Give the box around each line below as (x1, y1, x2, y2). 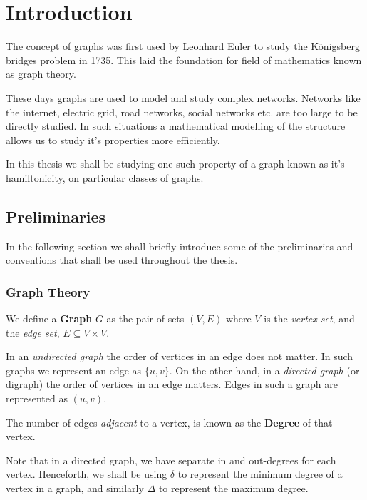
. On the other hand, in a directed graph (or (169, 362, 360, 377)
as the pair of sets (106, 311, 185, 326)
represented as (6, 391, 68, 406)
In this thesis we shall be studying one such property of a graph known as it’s (6, 156, 345, 171)
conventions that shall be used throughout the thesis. (6, 252, 238, 267)
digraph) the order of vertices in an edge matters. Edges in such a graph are (6, 377, 338, 392)
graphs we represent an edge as (6, 362, 142, 377)
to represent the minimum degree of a (177, 466, 343, 481)
